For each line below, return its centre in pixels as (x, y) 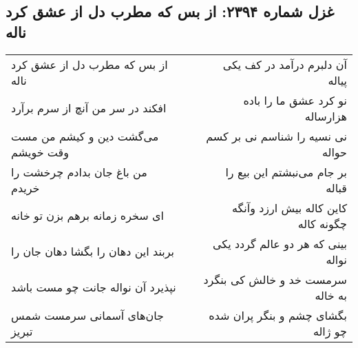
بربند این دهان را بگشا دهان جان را (93, 252)
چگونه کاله (322, 223)
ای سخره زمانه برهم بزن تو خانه (87, 216)
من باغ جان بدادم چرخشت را (79, 172)
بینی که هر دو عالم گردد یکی (280, 243)
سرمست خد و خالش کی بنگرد (275, 279)
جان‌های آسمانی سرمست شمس (87, 315)
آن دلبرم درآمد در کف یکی (285, 64)
